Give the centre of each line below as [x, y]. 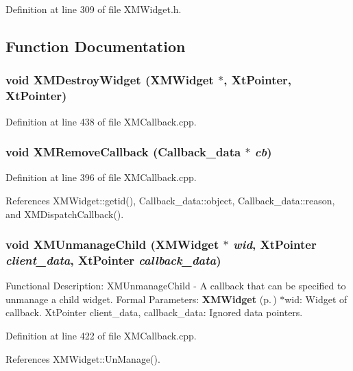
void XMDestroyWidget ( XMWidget [110, 80]
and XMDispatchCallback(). [65, 214]
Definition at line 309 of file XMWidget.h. [94, 9]
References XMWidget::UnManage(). [83, 358]
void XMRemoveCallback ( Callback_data [123, 152]
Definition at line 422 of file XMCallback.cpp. [101, 336]
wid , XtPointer [275, 244]
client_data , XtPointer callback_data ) [113, 260]
